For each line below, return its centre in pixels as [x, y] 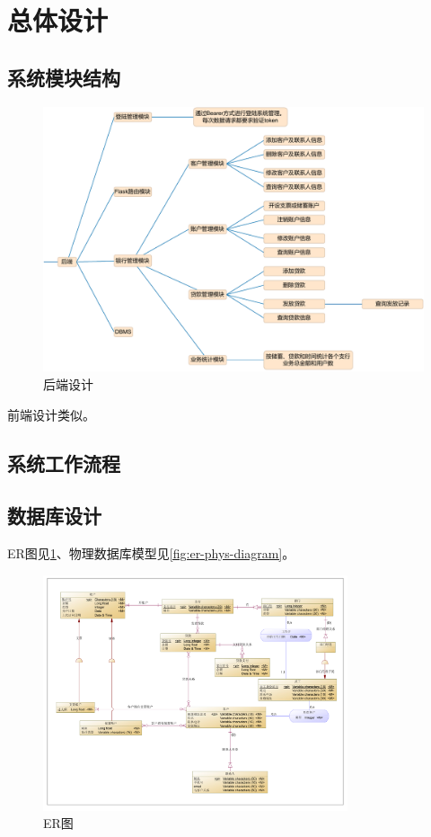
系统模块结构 [64, 77]
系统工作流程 [64, 463]
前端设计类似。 [51, 414]
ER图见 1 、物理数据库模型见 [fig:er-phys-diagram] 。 [151, 553]
